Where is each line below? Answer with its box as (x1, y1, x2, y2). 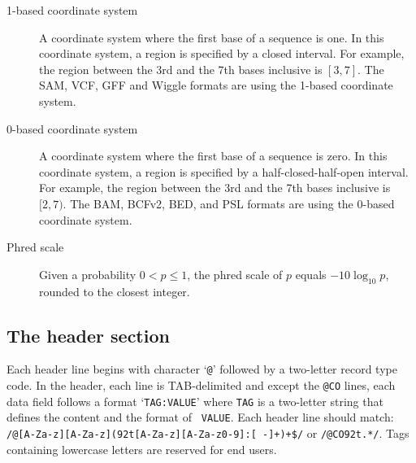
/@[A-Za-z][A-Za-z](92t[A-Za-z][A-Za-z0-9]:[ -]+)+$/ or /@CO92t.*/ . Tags (6, 424, 409, 441)
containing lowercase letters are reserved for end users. (6, 440, 277, 457)
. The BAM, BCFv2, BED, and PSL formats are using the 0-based (63, 194, 395, 212)
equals (295, 265, 327, 282)
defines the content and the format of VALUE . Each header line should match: (6, 408, 394, 426)
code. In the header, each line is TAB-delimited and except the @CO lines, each (6, 376, 396, 393)
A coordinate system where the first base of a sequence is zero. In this (39, 147, 388, 164)
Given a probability (39, 265, 136, 282)
